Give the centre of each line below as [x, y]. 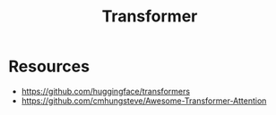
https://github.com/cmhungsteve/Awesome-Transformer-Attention [144, 101]
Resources [49, 66]
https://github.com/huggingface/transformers [105, 91]
